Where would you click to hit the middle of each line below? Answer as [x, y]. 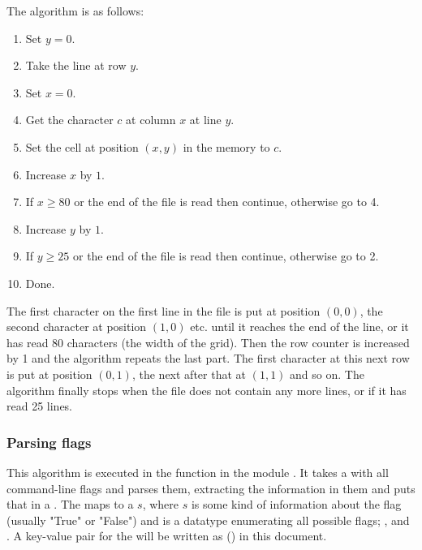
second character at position [77, 327]
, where [161, 504]
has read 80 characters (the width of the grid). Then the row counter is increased [208, 342]
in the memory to [226, 146]
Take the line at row [76, 65]
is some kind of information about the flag [296, 504]
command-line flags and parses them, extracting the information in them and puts [211, 488]
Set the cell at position [82, 146]
